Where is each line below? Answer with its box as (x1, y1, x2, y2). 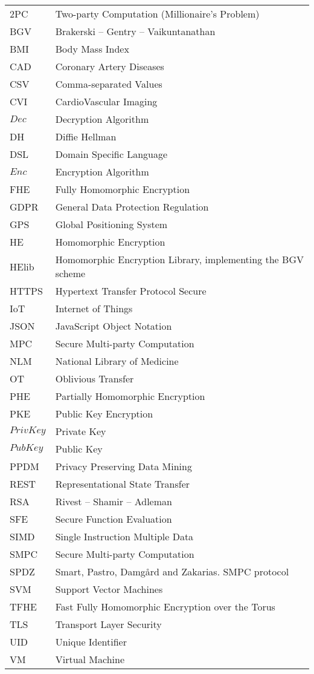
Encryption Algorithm (55, 165, 149, 178)
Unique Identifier (55, 635, 127, 649)
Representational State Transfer (55, 477, 190, 491)
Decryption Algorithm (55, 112, 149, 126)
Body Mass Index (55, 42, 129, 56)
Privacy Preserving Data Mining (55, 459, 192, 473)
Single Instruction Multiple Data (55, 529, 194, 543)
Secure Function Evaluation (55, 512, 172, 526)
